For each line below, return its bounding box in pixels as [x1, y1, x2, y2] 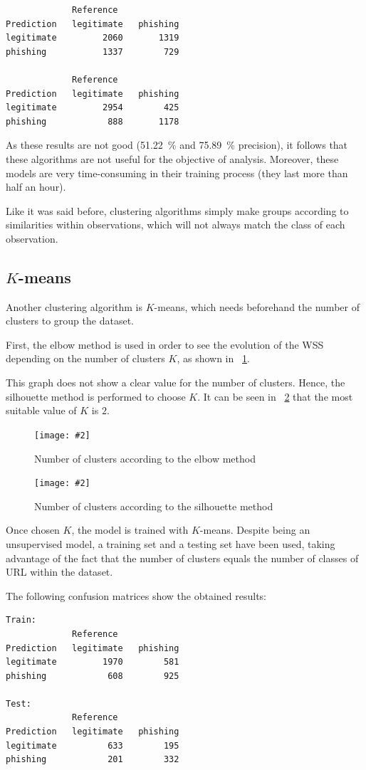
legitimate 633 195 [6, 740, 179, 751]
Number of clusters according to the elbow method [34, 450, 256, 465]
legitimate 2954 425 [6, 102, 179, 113]
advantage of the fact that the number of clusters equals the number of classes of [6, 550, 359, 565]
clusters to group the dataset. [6, 313, 134, 328]
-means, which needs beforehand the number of [154, 299, 360, 314]
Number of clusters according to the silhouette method [34, 498, 273, 513]
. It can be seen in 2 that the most [197, 389, 353, 404]
